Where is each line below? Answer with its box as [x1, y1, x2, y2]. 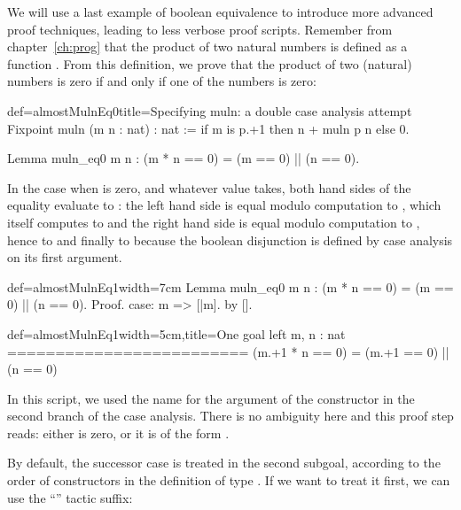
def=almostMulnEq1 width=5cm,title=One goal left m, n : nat [7, 324, 346, 343]
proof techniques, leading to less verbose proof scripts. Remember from [7, 19, 393, 38]
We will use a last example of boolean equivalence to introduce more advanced [7, 3, 434, 20]
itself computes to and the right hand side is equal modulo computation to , [7, 212, 420, 231]
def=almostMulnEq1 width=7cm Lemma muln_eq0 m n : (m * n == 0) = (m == [7, 277, 454, 296]
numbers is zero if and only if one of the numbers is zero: [7, 72, 316, 90]
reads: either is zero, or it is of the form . [7, 423, 230, 442]
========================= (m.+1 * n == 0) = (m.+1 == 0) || [7, 342, 449, 360]
